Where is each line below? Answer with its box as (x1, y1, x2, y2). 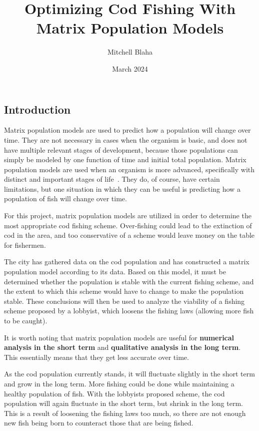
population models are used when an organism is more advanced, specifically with (4, 164, 255, 174)
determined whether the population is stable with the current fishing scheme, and (4, 276, 254, 286)
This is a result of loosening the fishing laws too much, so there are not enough (4, 407, 246, 418)
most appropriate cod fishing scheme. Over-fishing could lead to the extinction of (4, 220, 252, 230)
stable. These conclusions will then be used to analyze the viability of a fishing (4, 295, 245, 306)
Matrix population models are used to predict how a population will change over (4, 125, 251, 135)
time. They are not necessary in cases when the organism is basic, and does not (4, 134, 247, 145)
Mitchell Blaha (107, 47, 153, 57)
